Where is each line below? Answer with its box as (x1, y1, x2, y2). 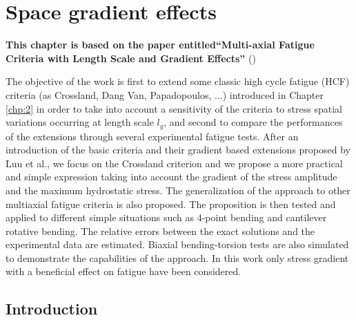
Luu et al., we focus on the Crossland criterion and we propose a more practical (6, 156, 343, 170)
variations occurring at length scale (6, 115, 154, 129)
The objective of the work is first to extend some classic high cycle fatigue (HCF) (6, 74, 350, 88)
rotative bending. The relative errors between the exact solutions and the (6, 223, 315, 238)
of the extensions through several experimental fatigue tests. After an (6, 129, 299, 143)
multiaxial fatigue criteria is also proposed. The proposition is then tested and (6, 196, 336, 211)
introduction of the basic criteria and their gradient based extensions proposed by (6, 142, 350, 157)
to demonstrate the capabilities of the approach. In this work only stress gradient (6, 250, 349, 265)
